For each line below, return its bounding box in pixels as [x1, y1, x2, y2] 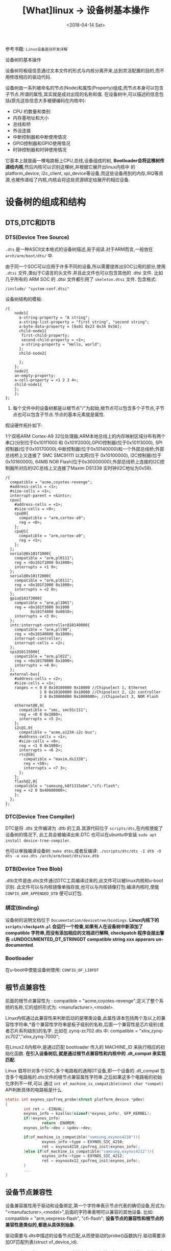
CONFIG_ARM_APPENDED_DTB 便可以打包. [5, 890, 83, 896]
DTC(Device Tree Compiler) [5, 813, 75, 820]
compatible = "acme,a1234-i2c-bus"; [18, 729, 97, 735]
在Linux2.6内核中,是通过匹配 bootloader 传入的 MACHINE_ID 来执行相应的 [5, 1044, 161, 1050]
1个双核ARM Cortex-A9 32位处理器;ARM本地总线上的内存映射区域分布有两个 [5, 433, 166, 439]
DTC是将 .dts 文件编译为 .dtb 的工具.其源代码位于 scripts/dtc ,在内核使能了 [5, 825, 163, 831]
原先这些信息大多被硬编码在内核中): [11, 97, 86, 104]
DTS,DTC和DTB [5, 218, 55, 227]
